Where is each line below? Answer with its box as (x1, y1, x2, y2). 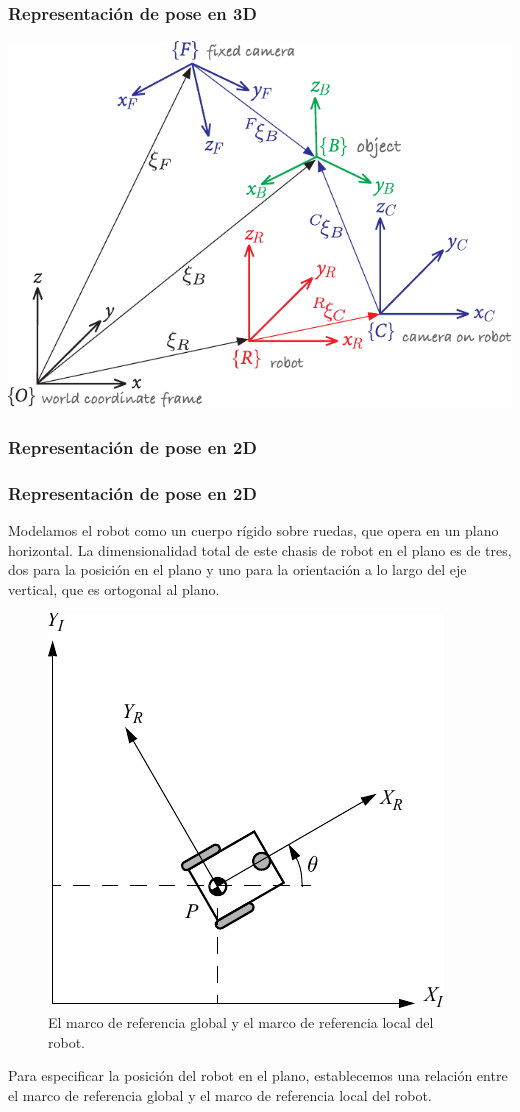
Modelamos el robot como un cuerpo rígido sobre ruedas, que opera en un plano (8, 520, 499, 541)
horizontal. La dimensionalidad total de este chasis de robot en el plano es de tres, (8, 539, 512, 560)
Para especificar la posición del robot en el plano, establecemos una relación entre (8, 1065, 508, 1086)
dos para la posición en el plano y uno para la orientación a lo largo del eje (8, 559, 467, 580)
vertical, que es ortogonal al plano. (8, 578, 220, 599)
